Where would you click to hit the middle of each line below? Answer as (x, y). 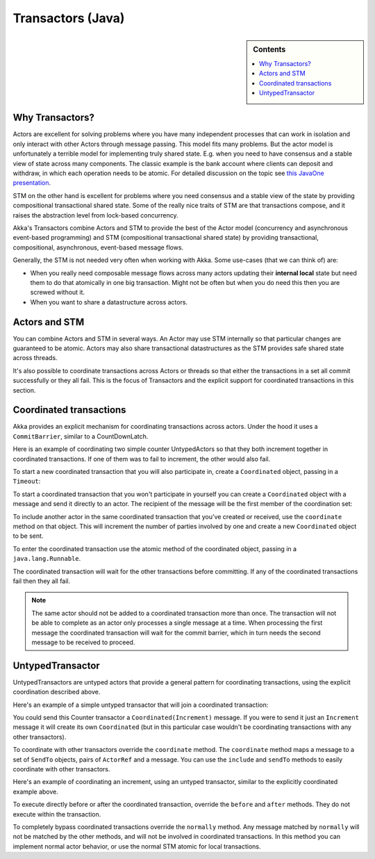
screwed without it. (58, 293)
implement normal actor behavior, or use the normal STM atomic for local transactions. (137, 846)
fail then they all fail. (42, 581)
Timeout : (27, 481)
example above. (36, 792)
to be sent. (28, 536)
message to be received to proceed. (83, 642)
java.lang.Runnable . (47, 559)
